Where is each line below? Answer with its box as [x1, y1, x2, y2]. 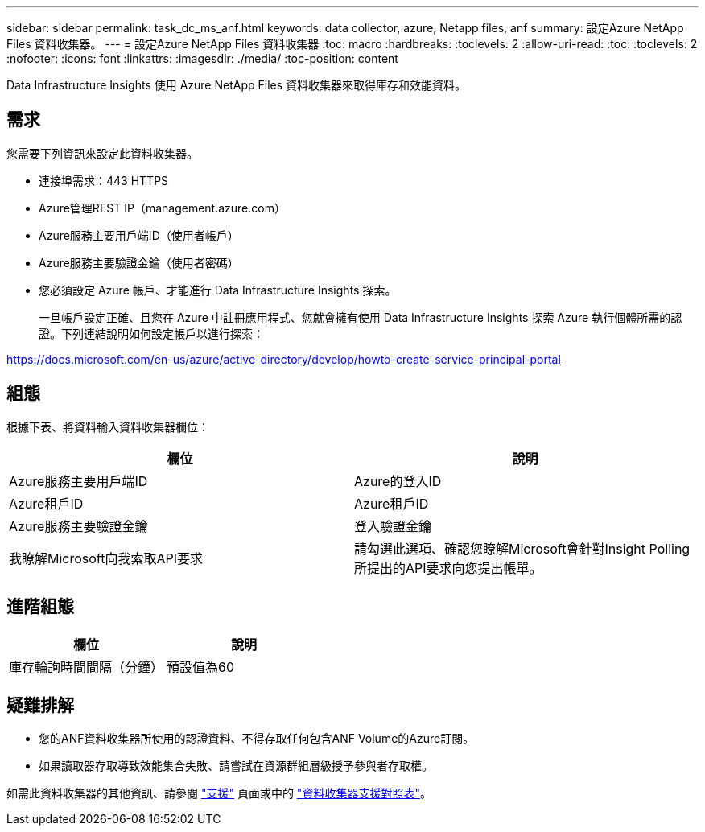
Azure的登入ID [354, 472, 442, 489]
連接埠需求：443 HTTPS [39, 173, 169, 187]
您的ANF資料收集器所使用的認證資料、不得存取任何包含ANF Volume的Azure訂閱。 [39, 731, 475, 746]
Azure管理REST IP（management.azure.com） [39, 200, 286, 215]
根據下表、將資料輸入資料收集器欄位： [6, 419, 209, 434]
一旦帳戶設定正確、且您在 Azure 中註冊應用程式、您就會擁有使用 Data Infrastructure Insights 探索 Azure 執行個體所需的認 [39, 310, 682, 324]
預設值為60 [167, 658, 235, 675]
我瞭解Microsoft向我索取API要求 [9, 550, 204, 566]
